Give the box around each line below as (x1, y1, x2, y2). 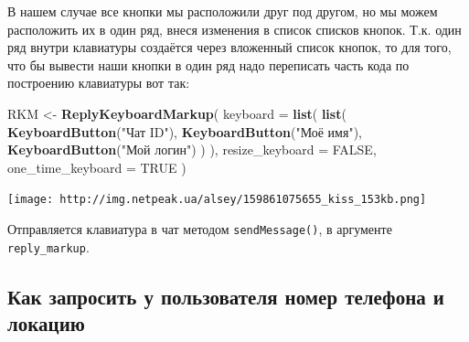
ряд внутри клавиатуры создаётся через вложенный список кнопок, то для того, (7, 37, 452, 57)
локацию (7, 309, 85, 337)
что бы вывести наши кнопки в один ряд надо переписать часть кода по (7, 55, 410, 74)
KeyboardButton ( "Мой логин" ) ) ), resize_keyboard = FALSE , (7, 140, 377, 159)
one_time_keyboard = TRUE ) (7, 157, 187, 176)
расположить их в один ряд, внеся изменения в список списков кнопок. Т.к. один (7, 19, 462, 38)
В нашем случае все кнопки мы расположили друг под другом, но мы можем (7, 2, 438, 20)
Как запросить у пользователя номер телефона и (7, 282, 444, 310)
